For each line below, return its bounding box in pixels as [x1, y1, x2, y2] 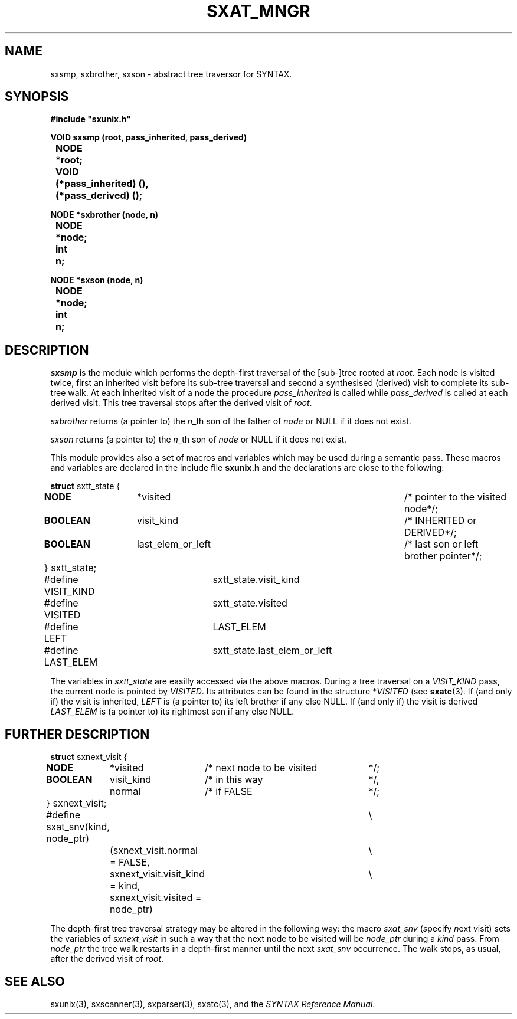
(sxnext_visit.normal [109, 844, 198, 857]
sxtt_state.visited [212, 597, 287, 610]
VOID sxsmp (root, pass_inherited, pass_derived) [50, 132, 247, 143]
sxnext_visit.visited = [109, 892, 202, 904]
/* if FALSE [204, 785, 253, 798]
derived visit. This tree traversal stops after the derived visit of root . [50, 398, 312, 408]
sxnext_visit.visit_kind [109, 868, 205, 880]
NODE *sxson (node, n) [50, 275, 143, 286]
